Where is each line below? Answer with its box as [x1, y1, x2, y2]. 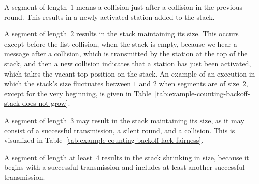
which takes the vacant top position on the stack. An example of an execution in [4, 68, 255, 79]
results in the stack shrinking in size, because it [101, 152, 249, 162]
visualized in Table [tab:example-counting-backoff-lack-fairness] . [4, 135, 204, 145]
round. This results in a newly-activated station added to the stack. [4, 11, 215, 22]
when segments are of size [159, 78, 239, 89]
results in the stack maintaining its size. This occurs [76, 28, 239, 39]
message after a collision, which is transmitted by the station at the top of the [4, 48, 248, 59]
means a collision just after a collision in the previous [76, 2, 242, 12]
